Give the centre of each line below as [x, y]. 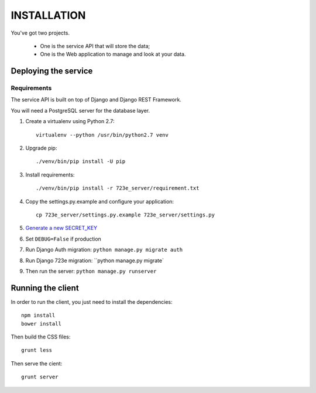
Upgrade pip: [41, 148]
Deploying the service [52, 71]
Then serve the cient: [37, 363]
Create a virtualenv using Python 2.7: [70, 121]
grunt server [40, 377]
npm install [38, 316]
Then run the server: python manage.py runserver [91, 271]
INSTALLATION [48, 15]
